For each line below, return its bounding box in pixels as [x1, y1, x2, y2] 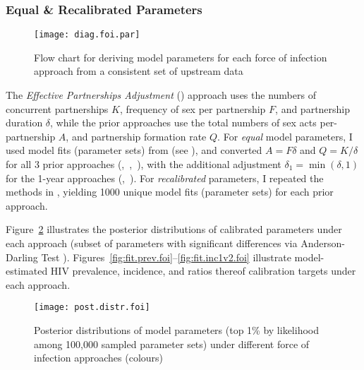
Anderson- [301, 236, 345, 250]
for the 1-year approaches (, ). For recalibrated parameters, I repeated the [6, 170, 324, 185]
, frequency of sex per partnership [119, 101, 266, 116]
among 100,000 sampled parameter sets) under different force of [34, 336, 310, 351]
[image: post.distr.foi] [34, 302, 150, 313]
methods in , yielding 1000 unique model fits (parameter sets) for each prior [6, 184, 334, 199]
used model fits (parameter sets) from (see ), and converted [6, 143, 262, 157]
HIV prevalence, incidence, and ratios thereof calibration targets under [50, 263, 356, 278]
